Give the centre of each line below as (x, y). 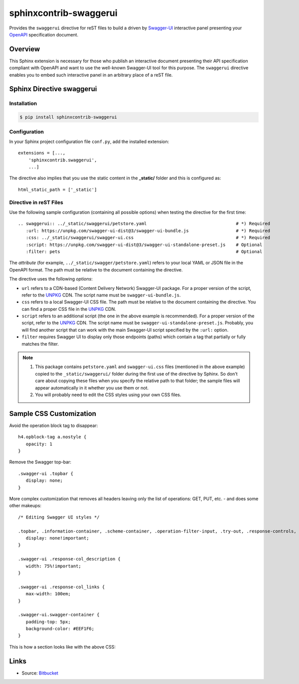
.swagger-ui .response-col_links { (62, 587)
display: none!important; (57, 538)
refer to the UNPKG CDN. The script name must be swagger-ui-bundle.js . (101, 295)
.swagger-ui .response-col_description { (69, 559)
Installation (23, 104)
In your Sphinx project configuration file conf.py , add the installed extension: (89, 141)
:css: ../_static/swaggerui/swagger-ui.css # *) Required (148, 238)
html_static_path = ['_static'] (58, 190)
